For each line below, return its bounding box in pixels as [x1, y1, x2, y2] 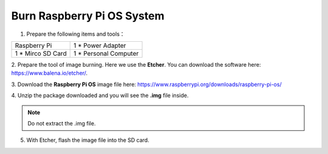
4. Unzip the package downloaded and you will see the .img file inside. [11, 92, 189, 99]
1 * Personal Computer [73, 49, 139, 58]
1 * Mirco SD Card [15, 49, 67, 58]
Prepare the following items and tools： [26, 30, 125, 38]
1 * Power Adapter [73, 41, 126, 50]
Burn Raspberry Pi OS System [11, 9, 165, 22]
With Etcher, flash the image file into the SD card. [26, 136, 149, 144]
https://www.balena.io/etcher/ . [11, 70, 88, 77]
